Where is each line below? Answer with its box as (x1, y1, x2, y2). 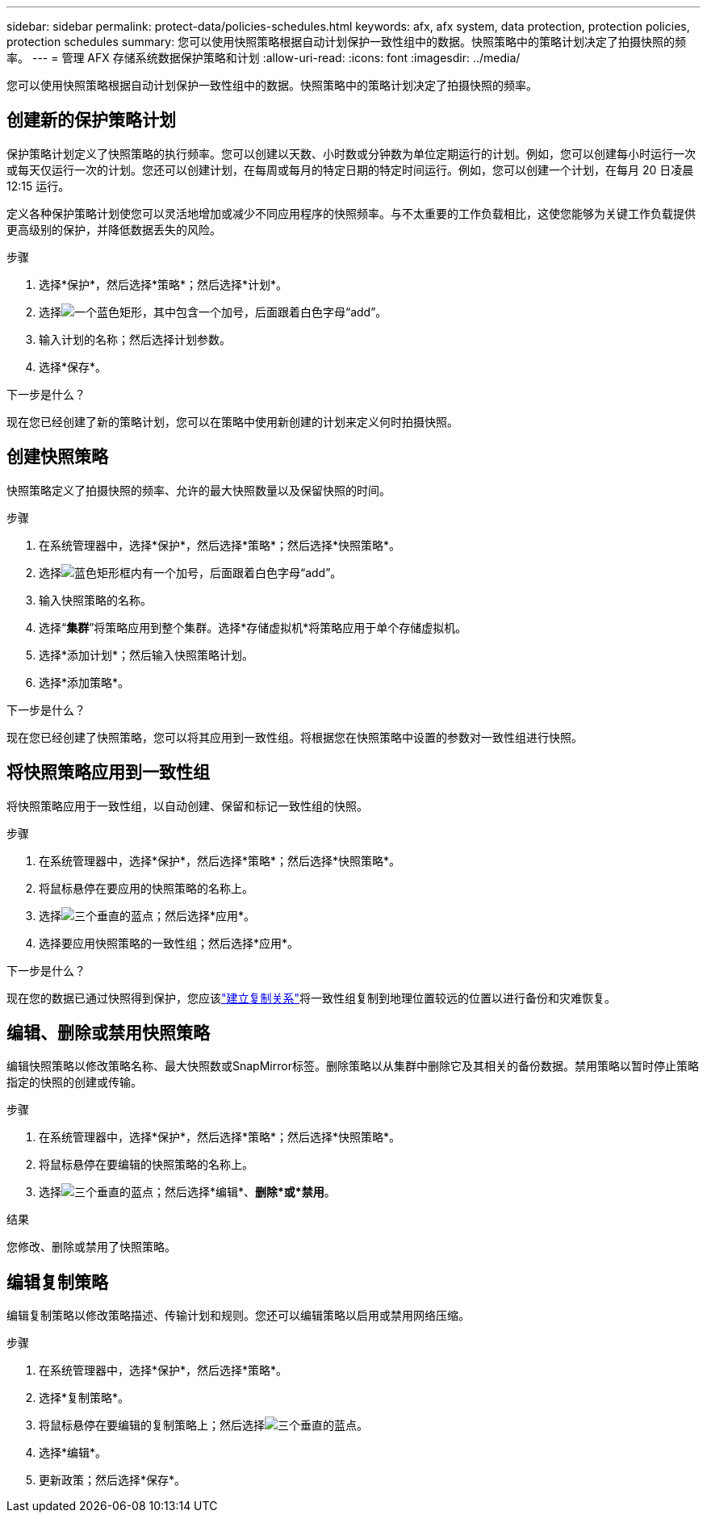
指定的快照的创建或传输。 (6, 1075, 142, 1090)
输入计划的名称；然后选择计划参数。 (39, 332, 231, 346)
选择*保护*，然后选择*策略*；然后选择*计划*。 (39, 277, 288, 291)
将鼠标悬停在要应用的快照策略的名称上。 (39, 881, 253, 895)
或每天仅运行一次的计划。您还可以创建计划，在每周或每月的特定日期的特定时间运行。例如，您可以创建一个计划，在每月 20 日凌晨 (6, 162, 694, 177)
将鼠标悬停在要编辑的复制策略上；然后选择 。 (39, 1418, 368, 1433)
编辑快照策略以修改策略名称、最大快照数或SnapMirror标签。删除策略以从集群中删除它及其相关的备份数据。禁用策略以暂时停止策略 (6, 1059, 699, 1073)
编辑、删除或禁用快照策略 (6, 1022, 210, 1043)
